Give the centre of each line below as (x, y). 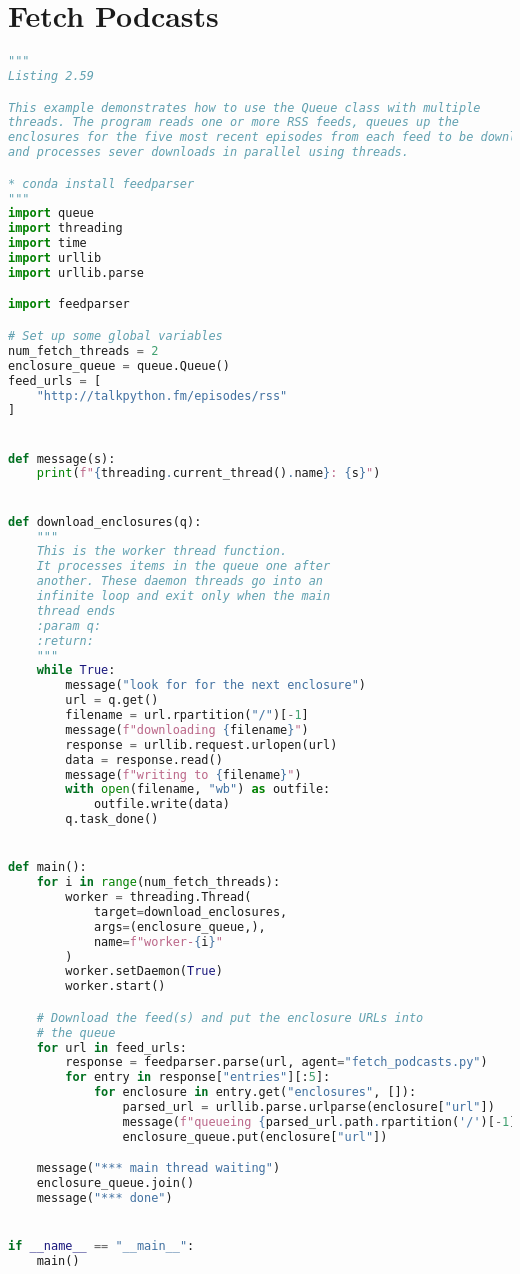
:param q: (69, 625)
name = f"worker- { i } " (158, 941)
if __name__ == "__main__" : (101, 1246)
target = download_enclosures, (190, 911)
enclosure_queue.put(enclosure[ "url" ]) (255, 1136)
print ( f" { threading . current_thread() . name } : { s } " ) (208, 473)
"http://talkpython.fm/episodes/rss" (162, 395)
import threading (65, 228)
